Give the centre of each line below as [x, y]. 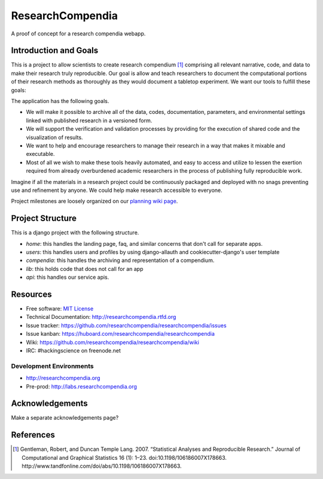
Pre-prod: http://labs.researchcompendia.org [82, 386]
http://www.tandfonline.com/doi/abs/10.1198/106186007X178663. [102, 466]
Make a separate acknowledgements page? [65, 418]
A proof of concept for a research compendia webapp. [78, 34]
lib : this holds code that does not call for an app [85, 269]
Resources [31, 294]
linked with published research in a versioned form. [89, 120]
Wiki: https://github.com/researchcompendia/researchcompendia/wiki [113, 342]
